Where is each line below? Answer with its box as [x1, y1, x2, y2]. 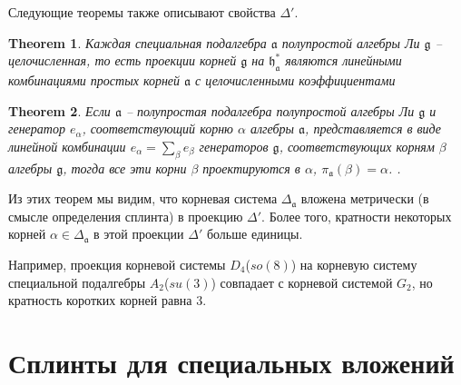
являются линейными [285, 51, 402, 70]
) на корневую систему [290, 254, 417, 273]
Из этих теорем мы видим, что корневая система [8, 189, 278, 208]
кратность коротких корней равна [8, 291, 192, 310]
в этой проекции [93, 224, 184, 243]
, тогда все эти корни [63, 158, 187, 177]
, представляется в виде [305, 119, 442, 138]
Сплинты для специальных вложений [8, 343, 455, 380]
